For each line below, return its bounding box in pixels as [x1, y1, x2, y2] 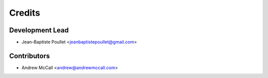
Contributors [9, 52, 50, 60]
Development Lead [9, 26, 69, 34]
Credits [9, 7, 41, 18]
